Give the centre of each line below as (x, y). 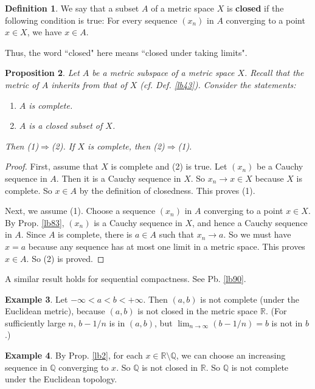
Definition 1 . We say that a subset (72, 8)
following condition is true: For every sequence (91, 20)
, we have (44, 32)
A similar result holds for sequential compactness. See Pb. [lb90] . (126, 279)
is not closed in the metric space (198, 311)
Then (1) (22, 146)
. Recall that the (274, 73)
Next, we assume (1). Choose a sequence (80, 211)
